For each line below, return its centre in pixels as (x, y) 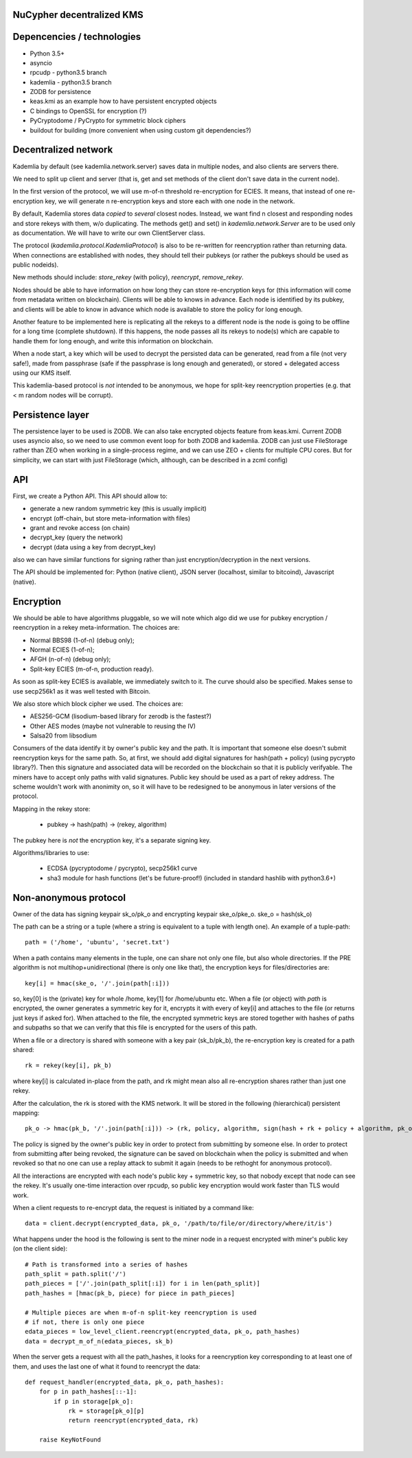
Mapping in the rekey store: (51, 809)
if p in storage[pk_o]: (94, 1401)
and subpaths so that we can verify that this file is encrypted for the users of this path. (135, 1027)
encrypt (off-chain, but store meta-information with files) (110, 518)
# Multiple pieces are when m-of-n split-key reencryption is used (141, 1312)
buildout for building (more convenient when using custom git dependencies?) (140, 130)
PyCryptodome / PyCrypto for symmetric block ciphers (108, 121)
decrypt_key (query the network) (77, 537)
